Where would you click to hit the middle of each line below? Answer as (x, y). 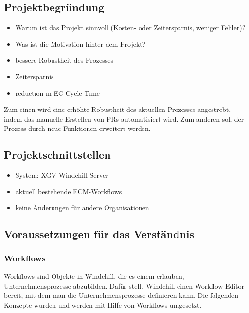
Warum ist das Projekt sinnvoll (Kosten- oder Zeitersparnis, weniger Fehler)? (130, 28)
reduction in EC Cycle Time (58, 93)
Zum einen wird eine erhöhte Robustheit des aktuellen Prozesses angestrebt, (117, 109)
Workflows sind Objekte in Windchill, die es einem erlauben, (94, 276)
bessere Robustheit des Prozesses (64, 60)
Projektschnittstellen (57, 155)
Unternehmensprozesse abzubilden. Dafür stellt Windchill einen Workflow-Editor (124, 285)
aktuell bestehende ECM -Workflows (69, 191)
